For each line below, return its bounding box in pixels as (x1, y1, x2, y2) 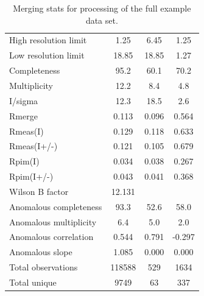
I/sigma (9, 94, 38, 107)
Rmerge (9, 109, 38, 122)
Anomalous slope (9, 245, 72, 258)
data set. (85, 13, 118, 26)
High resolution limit (9, 33, 87, 46)
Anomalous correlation (9, 230, 94, 243)
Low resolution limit (9, 49, 85, 62)
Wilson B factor (9, 185, 69, 197)
